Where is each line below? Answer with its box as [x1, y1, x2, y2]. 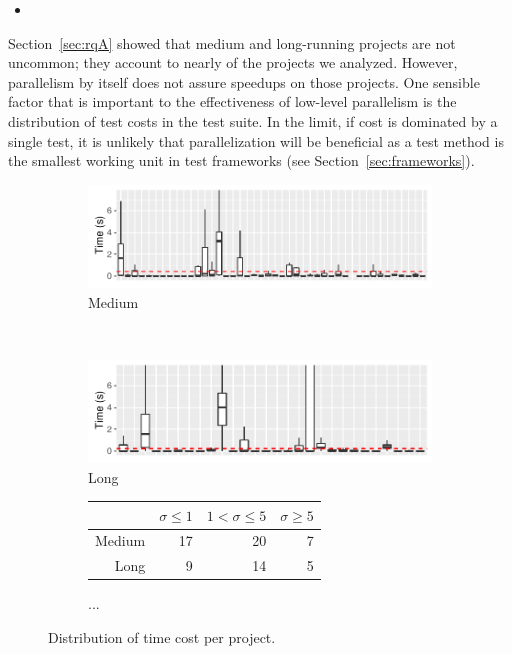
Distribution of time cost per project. [48, 626, 276, 647]
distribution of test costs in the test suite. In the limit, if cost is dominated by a [8, 110, 498, 131]
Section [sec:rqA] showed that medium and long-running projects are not [8, 32, 456, 53]
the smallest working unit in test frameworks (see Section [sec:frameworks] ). [8, 150, 475, 171]
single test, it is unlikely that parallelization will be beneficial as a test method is [8, 130, 504, 151]
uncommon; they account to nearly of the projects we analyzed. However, [8, 52, 458, 73]
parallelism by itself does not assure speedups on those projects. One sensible [8, 71, 480, 92]
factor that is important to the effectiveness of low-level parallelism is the [8, 91, 457, 112]
